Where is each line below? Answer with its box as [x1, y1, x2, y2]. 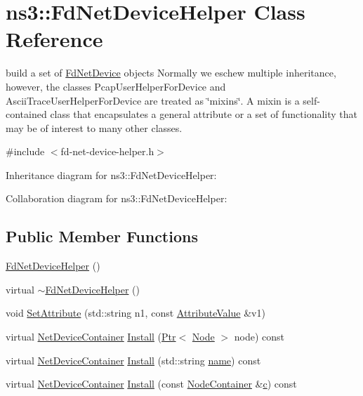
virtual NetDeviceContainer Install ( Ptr [6, 329, 176, 344]
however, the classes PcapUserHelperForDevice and [6, 79, 226, 93]
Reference [6, 25, 103, 53]
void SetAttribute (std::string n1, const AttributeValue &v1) [6, 305, 265, 320]
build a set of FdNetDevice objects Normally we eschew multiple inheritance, [6, 65, 336, 80]
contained [6, 107, 47, 121]
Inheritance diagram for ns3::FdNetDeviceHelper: [6, 167, 217, 182]
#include [6, 144, 45, 159]
